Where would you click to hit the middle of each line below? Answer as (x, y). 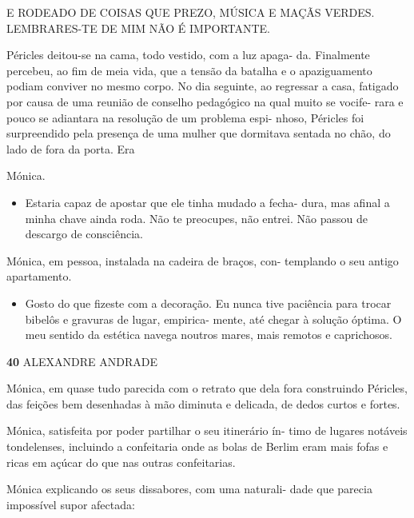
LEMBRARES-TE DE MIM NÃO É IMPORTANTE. (139, 28)
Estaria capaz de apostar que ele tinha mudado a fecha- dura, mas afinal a (207, 202)
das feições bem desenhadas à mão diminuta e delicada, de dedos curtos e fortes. (203, 403)
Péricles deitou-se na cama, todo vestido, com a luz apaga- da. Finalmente (188, 55)
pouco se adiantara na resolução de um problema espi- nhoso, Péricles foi (185, 117)
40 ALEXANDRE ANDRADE (82, 361)
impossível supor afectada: (71, 504)
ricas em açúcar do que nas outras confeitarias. (121, 462)
